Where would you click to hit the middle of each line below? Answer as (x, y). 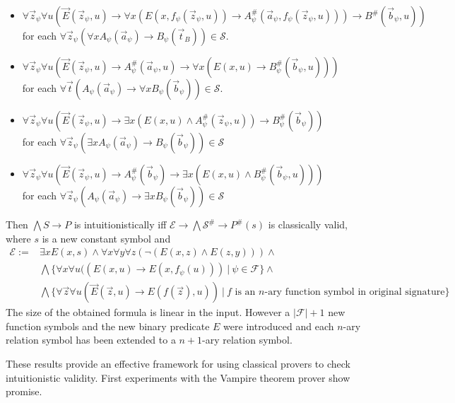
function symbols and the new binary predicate (108, 326)
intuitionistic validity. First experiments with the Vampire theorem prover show (178, 377)
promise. (24, 391)
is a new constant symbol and (106, 238)
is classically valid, (308, 224)
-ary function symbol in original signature (355, 292)
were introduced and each (279, 326)
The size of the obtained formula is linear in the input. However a (148, 312)
